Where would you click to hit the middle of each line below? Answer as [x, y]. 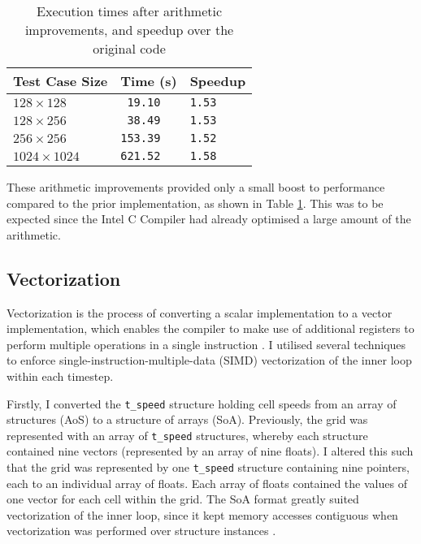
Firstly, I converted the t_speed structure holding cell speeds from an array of [202, 403]
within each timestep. [60, 376]
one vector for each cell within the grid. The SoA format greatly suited [183, 499]
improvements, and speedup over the [129, 30]
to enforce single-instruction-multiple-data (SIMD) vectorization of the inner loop [209, 360]
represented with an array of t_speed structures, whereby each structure [187, 435]
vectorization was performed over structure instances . [141, 531]
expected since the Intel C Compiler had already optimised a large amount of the [209, 219]
